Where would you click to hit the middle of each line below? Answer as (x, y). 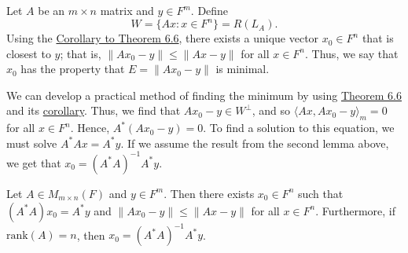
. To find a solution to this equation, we (299, 128)
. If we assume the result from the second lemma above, (255, 143)
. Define (210, 10)
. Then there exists (209, 193)
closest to (29, 53)
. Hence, (90, 128)
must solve (32, 143)
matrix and (127, 10)
